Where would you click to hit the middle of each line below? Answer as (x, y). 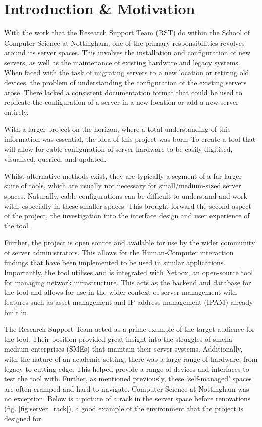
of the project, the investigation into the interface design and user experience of (127, 216)
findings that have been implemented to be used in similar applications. (115, 262)
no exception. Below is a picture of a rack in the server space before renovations (127, 398)
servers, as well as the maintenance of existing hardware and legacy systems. (122, 62)
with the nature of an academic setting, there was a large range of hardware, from (131, 358)
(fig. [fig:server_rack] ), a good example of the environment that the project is (124, 408)
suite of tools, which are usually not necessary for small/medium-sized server (123, 186)
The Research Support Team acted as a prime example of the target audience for (129, 329)
